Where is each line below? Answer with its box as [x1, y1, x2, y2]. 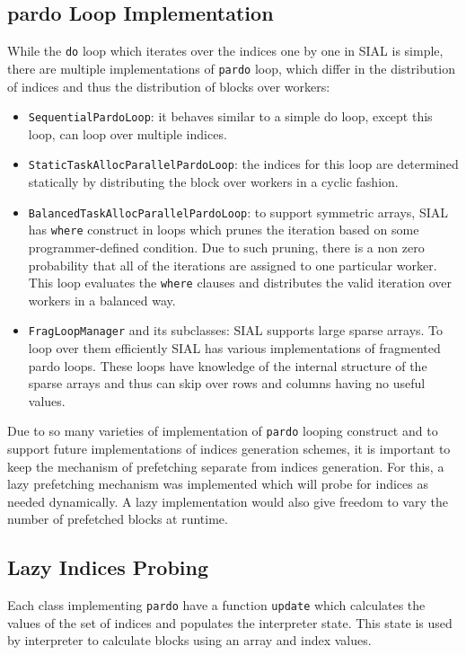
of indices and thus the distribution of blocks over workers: [7, 76, 330, 95]
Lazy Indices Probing [7, 553, 209, 581]
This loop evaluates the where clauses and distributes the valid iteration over [28, 273, 452, 292]
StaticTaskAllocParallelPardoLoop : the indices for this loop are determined [28, 155, 459, 173]
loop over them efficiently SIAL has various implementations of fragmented [28, 339, 441, 358]
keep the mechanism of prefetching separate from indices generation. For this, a [7, 456, 444, 475]
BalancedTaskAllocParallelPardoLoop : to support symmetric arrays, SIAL [28, 202, 449, 221]
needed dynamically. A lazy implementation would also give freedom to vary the [7, 491, 448, 510]
